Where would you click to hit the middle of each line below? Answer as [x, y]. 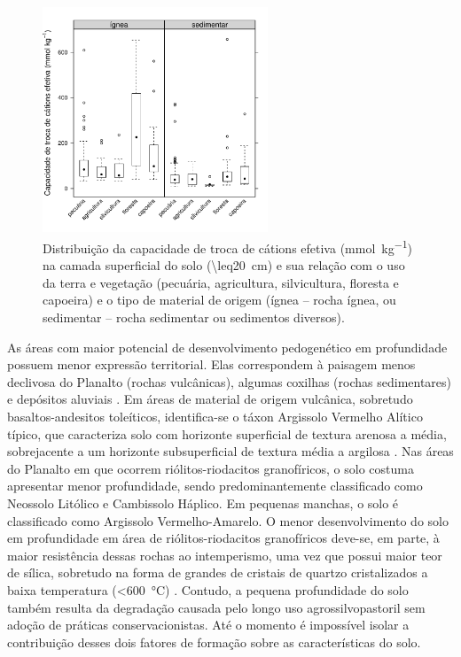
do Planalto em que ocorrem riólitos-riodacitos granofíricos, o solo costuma [211, 468]
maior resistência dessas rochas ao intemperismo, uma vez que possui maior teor [225, 555]
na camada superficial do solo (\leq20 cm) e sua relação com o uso [224, 265]
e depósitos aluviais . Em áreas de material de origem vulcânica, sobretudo [210, 399]
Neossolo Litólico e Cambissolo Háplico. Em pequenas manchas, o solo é [203, 502]
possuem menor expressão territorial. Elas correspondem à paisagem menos [211, 364]
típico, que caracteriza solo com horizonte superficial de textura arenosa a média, [227, 433]
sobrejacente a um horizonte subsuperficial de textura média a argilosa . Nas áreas [230, 451]
